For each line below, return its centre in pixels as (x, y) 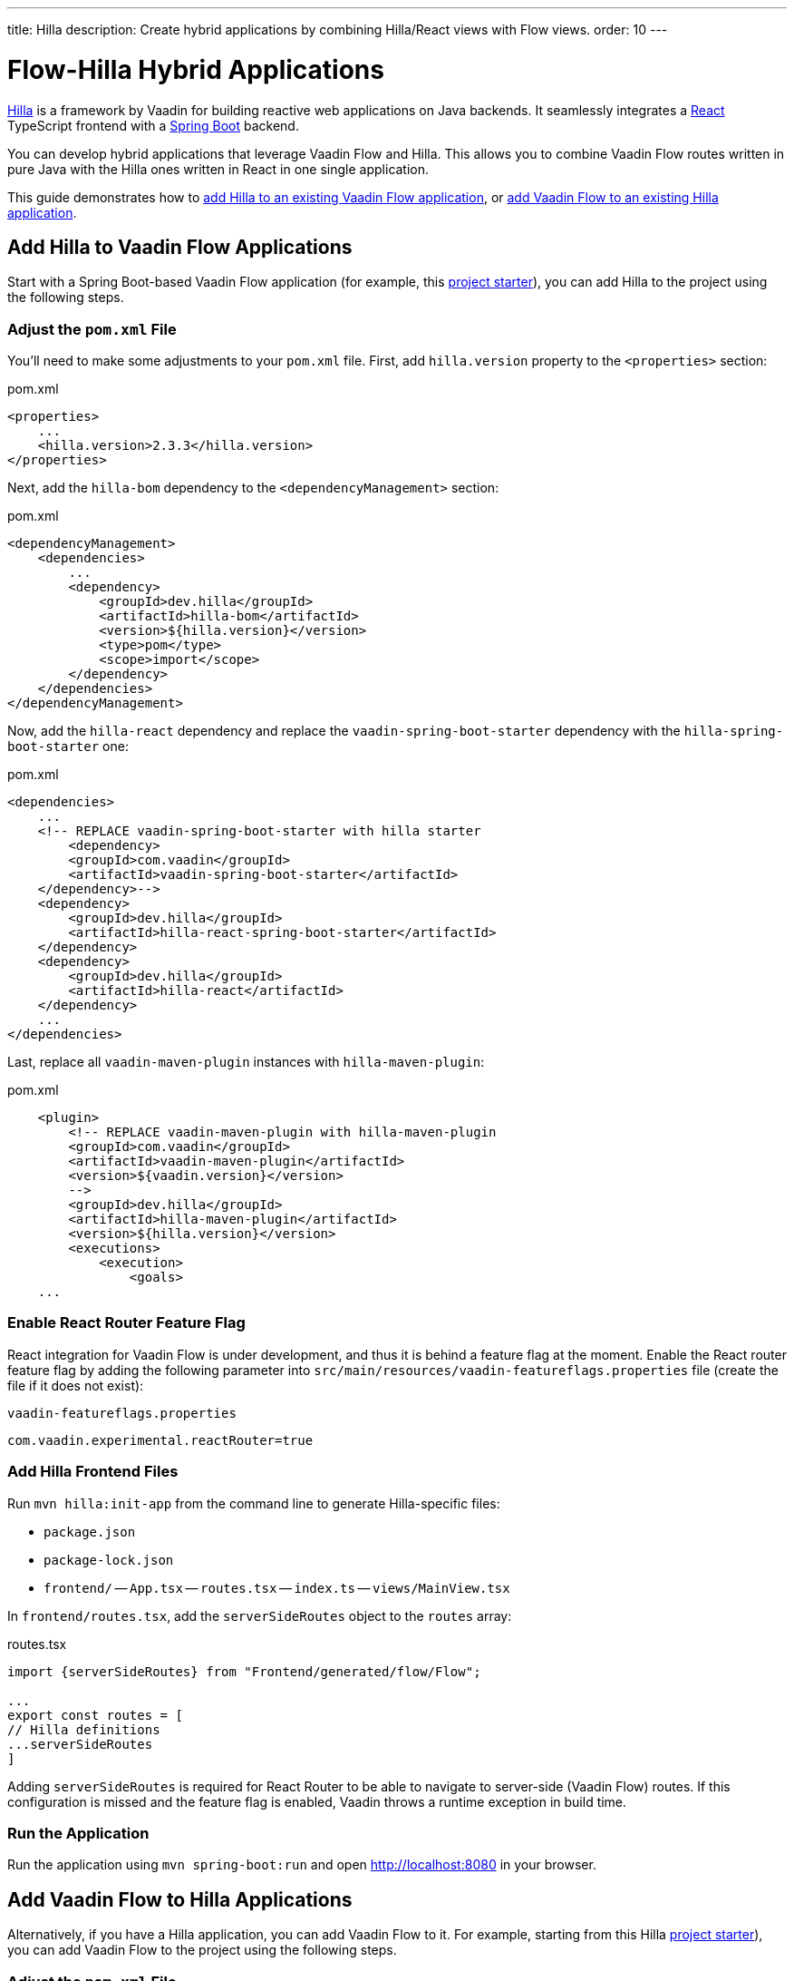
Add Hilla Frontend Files (93, 1472)
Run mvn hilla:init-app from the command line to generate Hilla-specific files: (254, 1503)
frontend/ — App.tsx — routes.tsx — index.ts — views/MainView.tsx (277, 1587)
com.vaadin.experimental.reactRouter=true (160, 1440)
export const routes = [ (95, 1715)
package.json (90, 1532)
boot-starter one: (68, 747)
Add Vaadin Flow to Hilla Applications (180, 1899)
